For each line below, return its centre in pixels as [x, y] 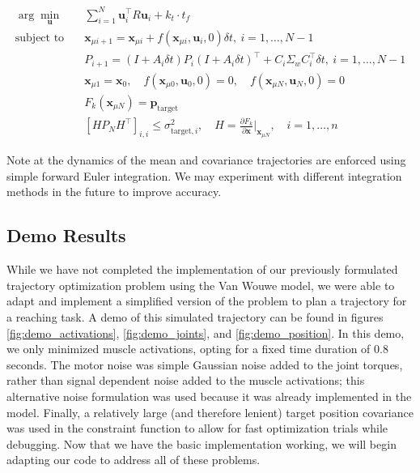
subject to [40, 38]
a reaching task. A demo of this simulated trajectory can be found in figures [195, 316]
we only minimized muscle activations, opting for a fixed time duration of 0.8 [197, 349]
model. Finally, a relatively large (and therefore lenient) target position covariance [210, 412]
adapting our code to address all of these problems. [134, 460]
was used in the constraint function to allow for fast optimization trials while [197, 428]
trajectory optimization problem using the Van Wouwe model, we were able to [201, 285]
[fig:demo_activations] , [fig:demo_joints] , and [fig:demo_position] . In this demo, [206, 332]
